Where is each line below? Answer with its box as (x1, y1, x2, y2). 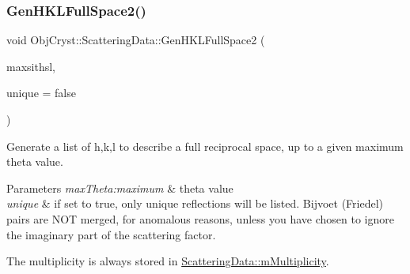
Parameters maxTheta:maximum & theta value (6, 179, 233, 196)
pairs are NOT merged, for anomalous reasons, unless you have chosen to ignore (6, 210, 394, 227)
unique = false (6, 84, 76, 101)
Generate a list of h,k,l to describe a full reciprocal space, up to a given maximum (6, 137, 404, 154)
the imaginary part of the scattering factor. (6, 226, 216, 242)
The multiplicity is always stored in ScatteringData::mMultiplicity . (6, 253, 329, 269)
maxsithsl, (6, 58, 55, 74)
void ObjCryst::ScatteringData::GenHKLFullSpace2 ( (6, 32, 265, 48)
